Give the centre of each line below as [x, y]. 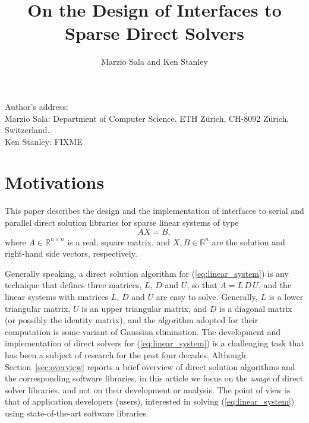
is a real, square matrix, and [119, 242]
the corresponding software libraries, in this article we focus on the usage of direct [154, 378]
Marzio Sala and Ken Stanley [154, 61]
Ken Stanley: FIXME [44, 141]
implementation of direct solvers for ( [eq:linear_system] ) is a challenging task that [154, 343]
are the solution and [248, 242]
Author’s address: [37, 106]
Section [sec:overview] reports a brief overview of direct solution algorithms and [150, 366]
